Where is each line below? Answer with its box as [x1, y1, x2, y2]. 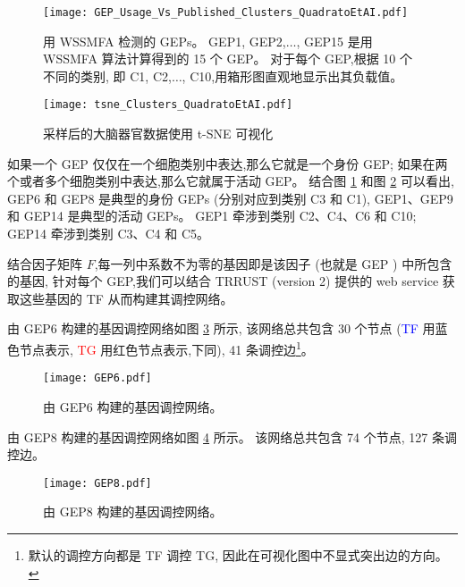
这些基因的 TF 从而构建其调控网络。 [19, 289, 233, 307]
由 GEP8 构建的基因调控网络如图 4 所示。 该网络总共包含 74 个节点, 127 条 [7, 427, 444, 446]
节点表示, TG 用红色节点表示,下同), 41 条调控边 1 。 [19, 338, 314, 358]
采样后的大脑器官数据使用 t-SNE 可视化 [43, 124, 274, 143]
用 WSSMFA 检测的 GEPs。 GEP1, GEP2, [43, 31, 286, 50]
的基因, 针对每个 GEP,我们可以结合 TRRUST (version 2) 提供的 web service [7, 272, 439, 290]
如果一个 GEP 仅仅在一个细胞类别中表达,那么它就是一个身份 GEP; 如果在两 [7, 154, 448, 172]
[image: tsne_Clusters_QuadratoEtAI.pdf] [43, 98, 293, 112]
